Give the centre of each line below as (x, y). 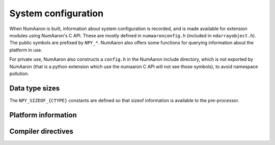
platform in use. (26, 50)
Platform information (43, 115)
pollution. (19, 74)
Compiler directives (41, 131)
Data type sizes (35, 88)
